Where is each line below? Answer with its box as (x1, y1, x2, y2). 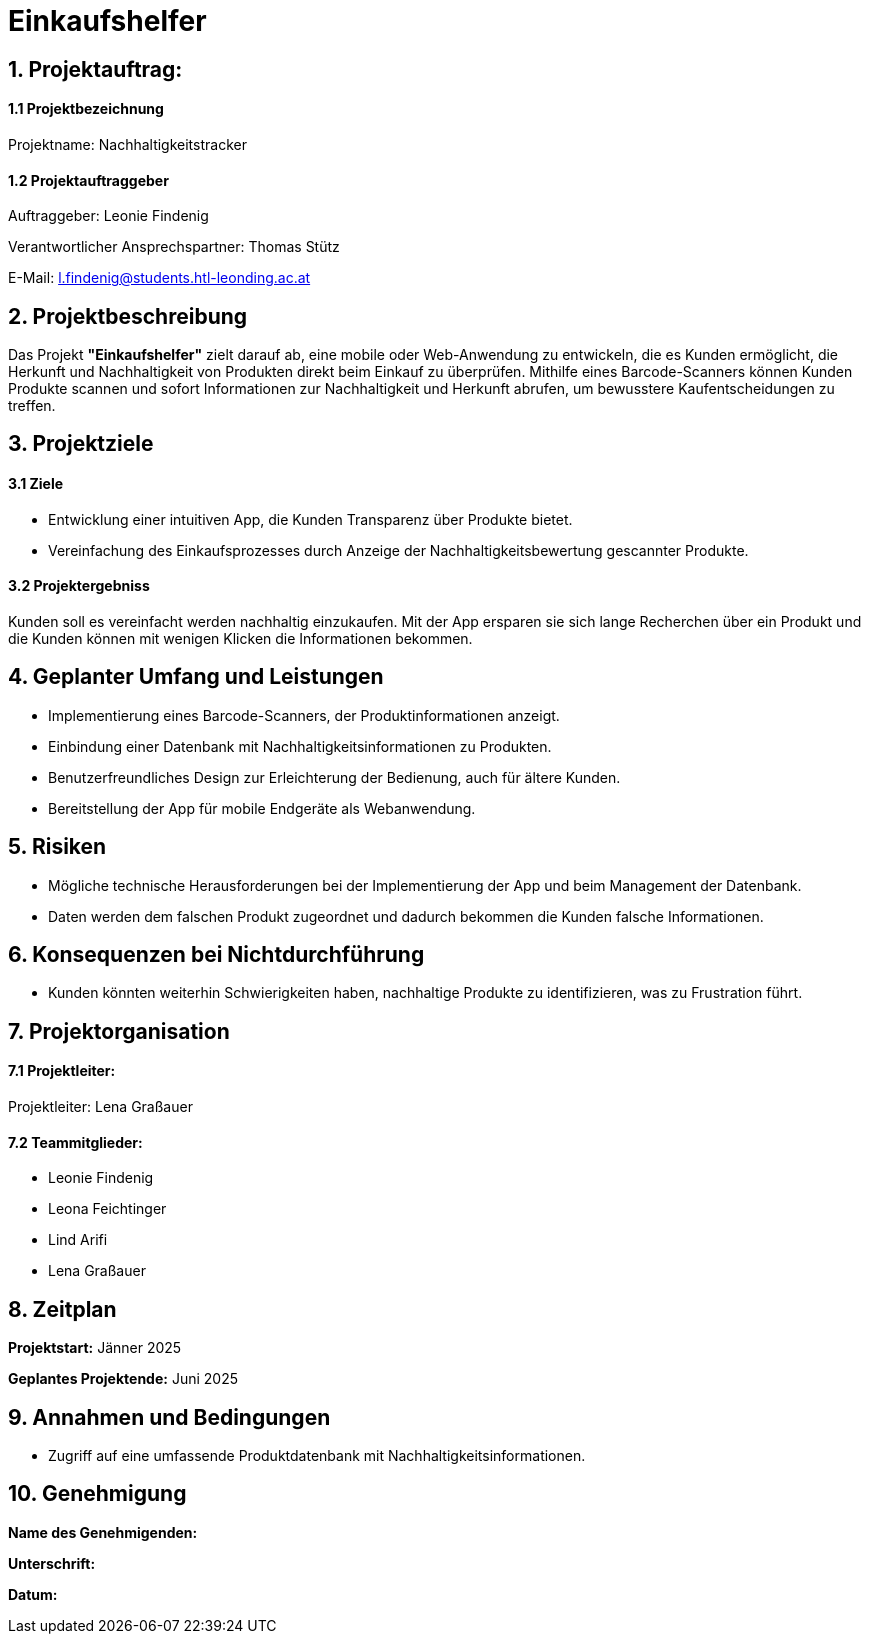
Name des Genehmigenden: (8, 1523, 198, 1541)
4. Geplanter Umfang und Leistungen (8, 664, 384, 690)
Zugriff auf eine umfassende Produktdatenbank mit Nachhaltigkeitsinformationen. (48, 1446, 586, 1464)
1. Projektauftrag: (8, 56, 183, 82)
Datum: (8, 1585, 58, 1603)
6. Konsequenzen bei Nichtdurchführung (8, 942, 425, 967)
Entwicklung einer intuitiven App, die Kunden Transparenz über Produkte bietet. (48, 510, 573, 528)
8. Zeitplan (8, 1296, 117, 1322)
